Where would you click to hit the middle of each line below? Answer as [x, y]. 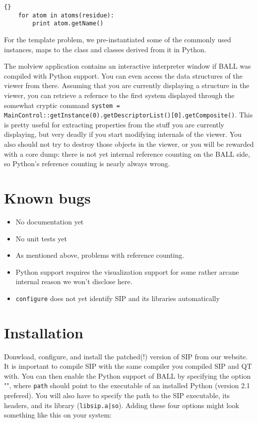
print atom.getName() [68, 24]
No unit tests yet [41, 238]
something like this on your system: [58, 415]
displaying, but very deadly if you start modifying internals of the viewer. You [123, 134]
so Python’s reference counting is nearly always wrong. [87, 163]
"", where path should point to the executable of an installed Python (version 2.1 [127, 385]
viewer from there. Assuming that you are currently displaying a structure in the [127, 85]
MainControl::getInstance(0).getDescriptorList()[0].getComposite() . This [129, 115]
